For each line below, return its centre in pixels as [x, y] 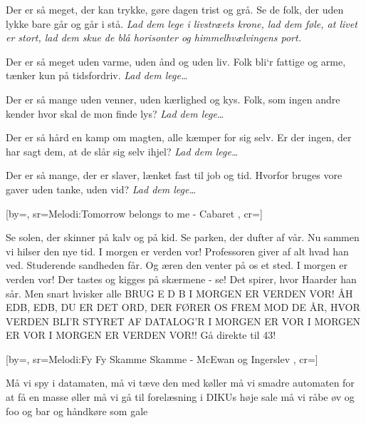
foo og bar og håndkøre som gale [77, 411]
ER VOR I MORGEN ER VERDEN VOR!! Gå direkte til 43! [141, 335]
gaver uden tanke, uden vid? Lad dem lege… [101, 189]
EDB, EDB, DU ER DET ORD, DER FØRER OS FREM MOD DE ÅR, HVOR [183, 307]
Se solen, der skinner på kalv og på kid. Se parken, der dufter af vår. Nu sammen [183, 237]
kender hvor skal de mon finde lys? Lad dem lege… [115, 113]
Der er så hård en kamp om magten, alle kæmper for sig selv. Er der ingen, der [179, 137]
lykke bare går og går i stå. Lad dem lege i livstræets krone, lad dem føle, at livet [182, 23]
